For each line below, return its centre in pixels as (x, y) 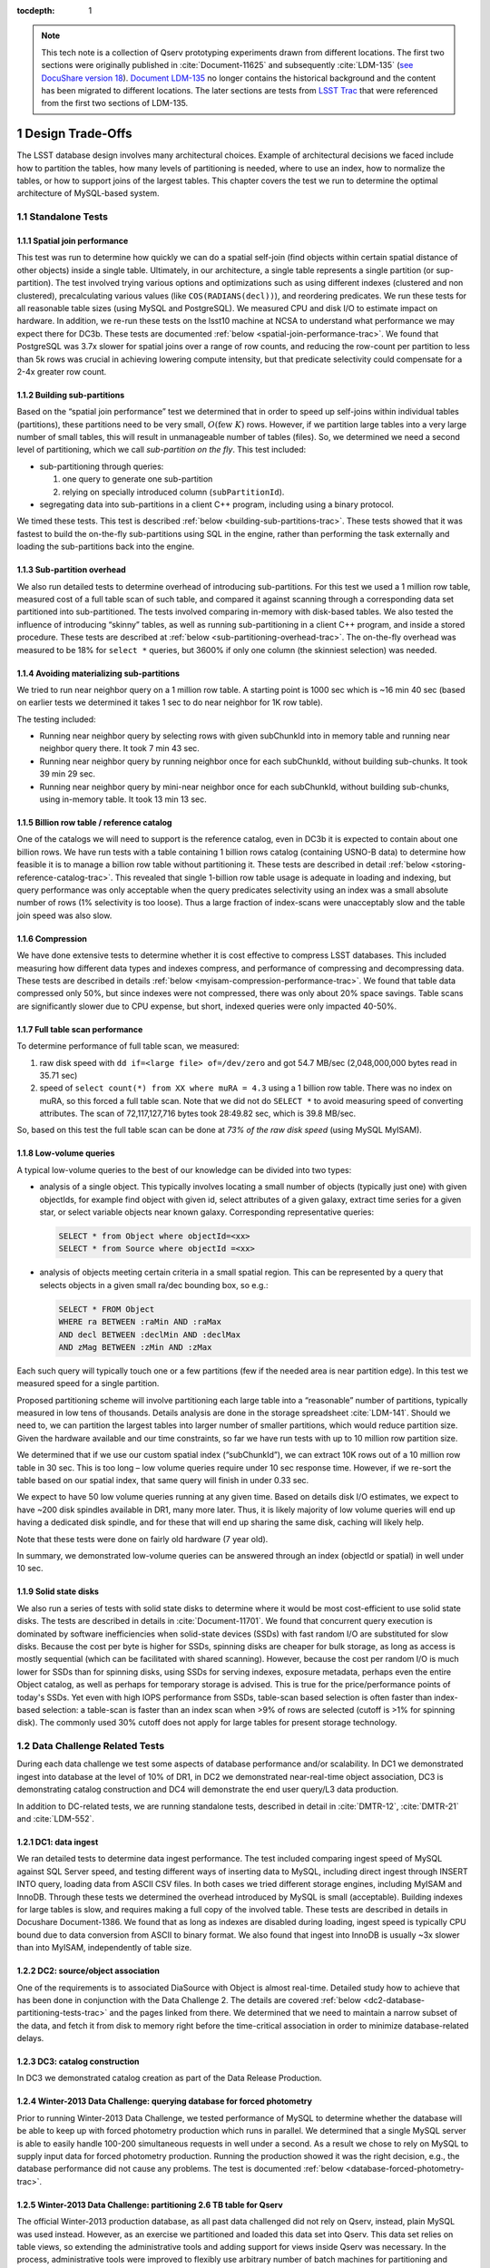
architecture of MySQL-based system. (88, 193)
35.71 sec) (59, 1075)
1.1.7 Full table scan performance (80, 1029)
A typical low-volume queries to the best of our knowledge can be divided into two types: (184, 1169)
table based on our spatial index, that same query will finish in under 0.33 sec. (163, 1481)
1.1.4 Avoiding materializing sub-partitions (98, 673)
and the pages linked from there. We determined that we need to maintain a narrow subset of (284, 2013)
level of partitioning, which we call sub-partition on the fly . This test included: (162, 450)
